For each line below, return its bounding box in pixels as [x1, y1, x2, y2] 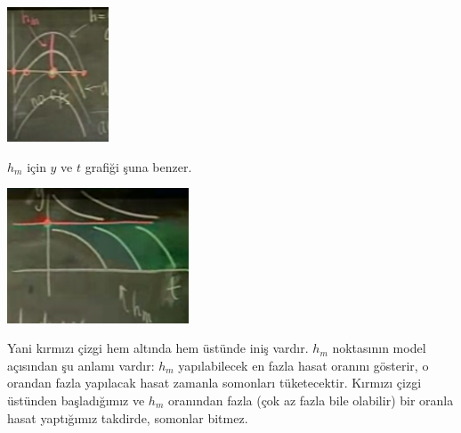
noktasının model [332, 339, 426, 357]
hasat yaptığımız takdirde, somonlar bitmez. [7, 408, 248, 427]
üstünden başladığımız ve [7, 390, 145, 409]
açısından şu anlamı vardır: [7, 355, 155, 374]
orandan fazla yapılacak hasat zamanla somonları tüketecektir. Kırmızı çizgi [7, 373, 422, 392]
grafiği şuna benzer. [85, 157, 192, 176]
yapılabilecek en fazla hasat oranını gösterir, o [178, 355, 429, 374]
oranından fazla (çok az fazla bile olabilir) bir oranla [167, 390, 454, 409]
